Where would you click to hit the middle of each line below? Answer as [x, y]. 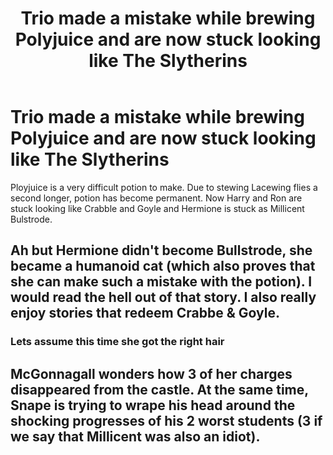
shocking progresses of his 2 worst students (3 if [166, 420]
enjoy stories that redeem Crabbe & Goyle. [145, 313]
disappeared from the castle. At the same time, [159, 389]
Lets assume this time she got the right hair [117, 342]
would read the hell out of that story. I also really [163, 297]
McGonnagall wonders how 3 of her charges [151, 373]
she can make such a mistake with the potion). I [161, 282]
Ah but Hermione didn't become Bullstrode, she [161, 250]
